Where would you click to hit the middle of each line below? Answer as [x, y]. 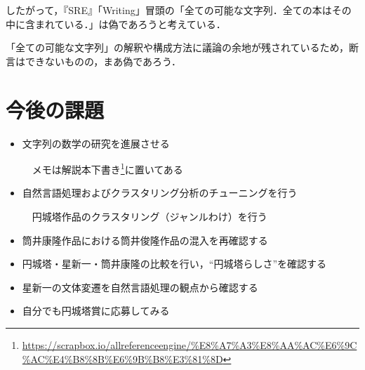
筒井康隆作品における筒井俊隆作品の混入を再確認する [145, 240]
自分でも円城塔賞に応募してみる [96, 311]
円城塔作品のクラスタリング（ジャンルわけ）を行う [150, 216]
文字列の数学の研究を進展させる [96, 143]
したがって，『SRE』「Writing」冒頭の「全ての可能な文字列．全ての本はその [179, 10]
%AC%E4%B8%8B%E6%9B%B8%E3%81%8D [122, 358]
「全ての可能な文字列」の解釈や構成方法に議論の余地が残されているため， [177, 47]
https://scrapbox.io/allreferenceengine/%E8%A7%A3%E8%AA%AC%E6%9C [190, 344]
